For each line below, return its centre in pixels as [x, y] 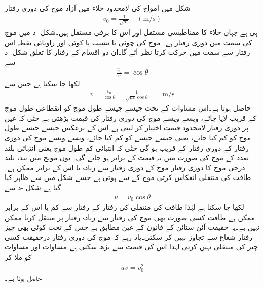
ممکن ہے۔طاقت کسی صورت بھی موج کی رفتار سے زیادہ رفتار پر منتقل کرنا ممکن [130, 217]
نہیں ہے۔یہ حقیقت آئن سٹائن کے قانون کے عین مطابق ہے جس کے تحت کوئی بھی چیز [132, 227]
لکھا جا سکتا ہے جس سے [42, 83]
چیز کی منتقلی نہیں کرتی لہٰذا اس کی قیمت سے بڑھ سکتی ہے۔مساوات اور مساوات [131, 247]
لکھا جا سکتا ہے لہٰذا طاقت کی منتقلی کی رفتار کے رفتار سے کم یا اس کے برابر [124, 207]
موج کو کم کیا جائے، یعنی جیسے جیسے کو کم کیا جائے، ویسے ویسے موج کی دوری [128, 137]
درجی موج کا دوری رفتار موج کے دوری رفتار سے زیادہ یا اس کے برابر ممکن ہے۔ [125, 167]
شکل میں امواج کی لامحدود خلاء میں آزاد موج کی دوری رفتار [98, 8]
